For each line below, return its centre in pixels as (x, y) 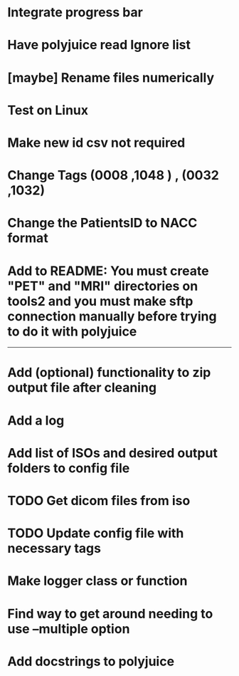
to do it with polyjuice (72, 331)
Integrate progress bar (75, 12)
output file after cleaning (82, 388)
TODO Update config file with (96, 533)
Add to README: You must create (108, 271)
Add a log (36, 420)
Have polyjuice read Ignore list (99, 45)
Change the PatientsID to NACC (102, 223)
